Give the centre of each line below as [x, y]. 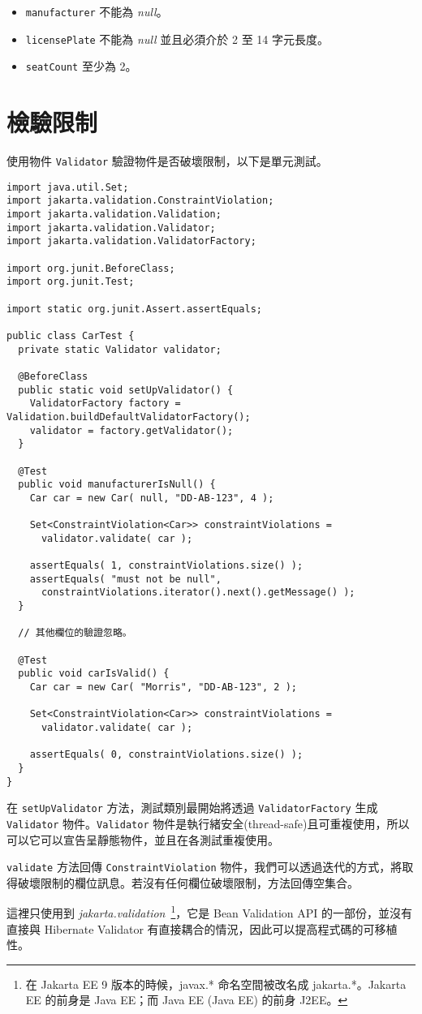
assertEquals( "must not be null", [125, 579]
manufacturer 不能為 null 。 [97, 11]
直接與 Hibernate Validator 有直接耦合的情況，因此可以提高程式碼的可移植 [202, 928]
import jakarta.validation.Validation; [114, 215]
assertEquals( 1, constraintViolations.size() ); [166, 566]
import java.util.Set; [68, 187]
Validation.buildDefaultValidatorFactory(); [129, 417]
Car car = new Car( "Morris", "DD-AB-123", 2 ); [163, 687]
